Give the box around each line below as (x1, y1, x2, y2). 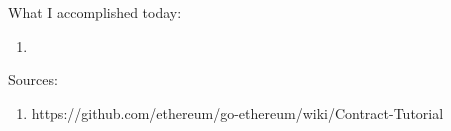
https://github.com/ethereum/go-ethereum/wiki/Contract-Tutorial (31, 102, 444, 123)
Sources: (8, 69, 58, 90)
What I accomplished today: (8, 2, 182, 22)
